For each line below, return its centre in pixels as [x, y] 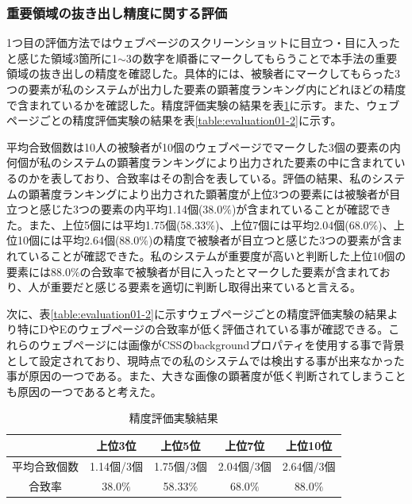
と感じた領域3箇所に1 [62, 58]
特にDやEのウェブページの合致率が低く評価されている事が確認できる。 [203, 329]
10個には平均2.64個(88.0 [78, 240]
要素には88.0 [39, 271]
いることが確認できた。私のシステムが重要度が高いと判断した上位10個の [217, 255]
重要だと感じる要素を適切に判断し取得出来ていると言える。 [206, 287]
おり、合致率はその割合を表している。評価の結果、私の [228, 177]
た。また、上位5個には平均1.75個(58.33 [106, 224]
